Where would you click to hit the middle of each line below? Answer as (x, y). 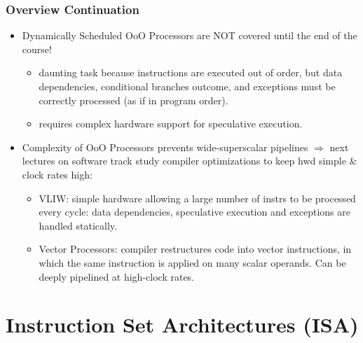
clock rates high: (57, 174)
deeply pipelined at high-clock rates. (117, 276)
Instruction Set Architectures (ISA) (182, 324)
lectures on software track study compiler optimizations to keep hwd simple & (190, 161)
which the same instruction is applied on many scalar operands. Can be (192, 262)
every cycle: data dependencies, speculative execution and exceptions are (194, 212)
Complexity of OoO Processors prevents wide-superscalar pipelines (165, 147)
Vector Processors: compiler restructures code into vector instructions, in (195, 249)
